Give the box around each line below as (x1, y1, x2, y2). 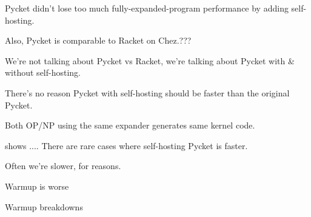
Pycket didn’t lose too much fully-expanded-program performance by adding (5, 2, 289, 14)
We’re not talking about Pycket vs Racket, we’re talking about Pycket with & (5, 54, 295, 67)
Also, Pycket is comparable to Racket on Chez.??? (5, 34, 192, 47)
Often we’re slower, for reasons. (5, 159, 121, 172)
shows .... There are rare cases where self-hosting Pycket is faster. (5, 139, 248, 152)
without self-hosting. (5, 66, 81, 79)
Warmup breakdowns (5, 200, 83, 213)
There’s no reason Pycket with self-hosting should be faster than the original (5, 86, 290, 99)
